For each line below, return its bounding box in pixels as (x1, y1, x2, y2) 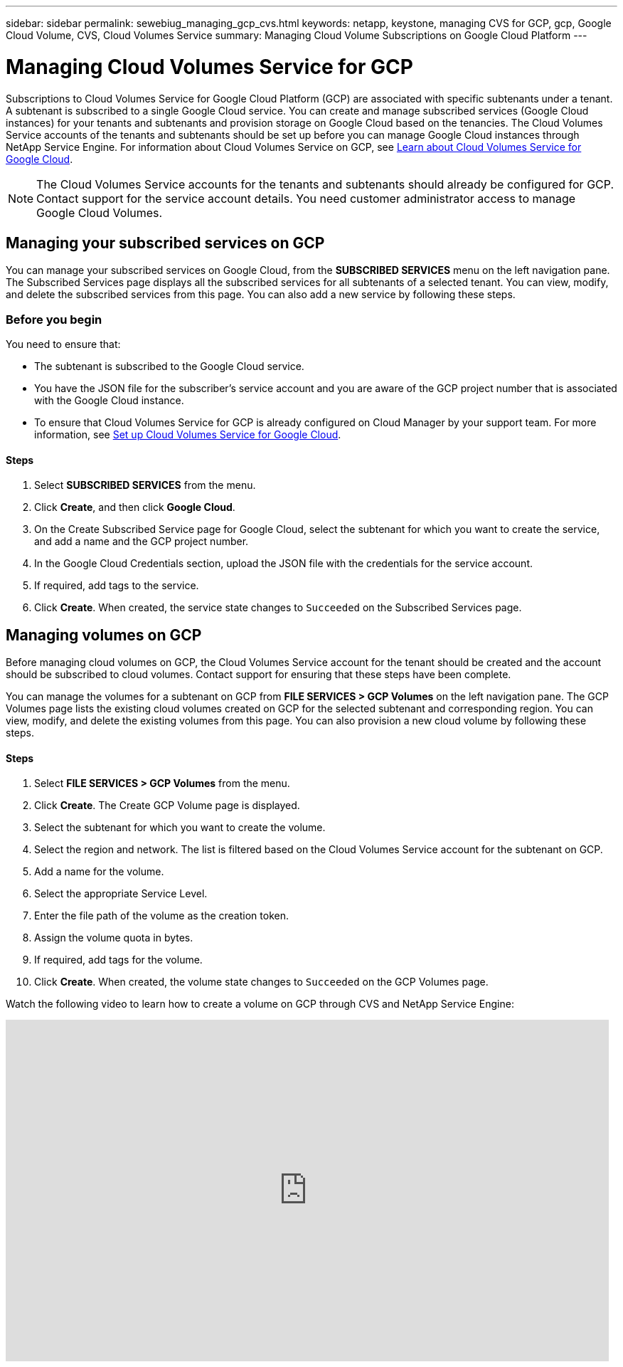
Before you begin (6, 312, 102, 327)
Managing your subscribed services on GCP (6, 233, 325, 252)
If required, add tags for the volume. (34, 954, 203, 966)
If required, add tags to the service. (34, 579, 199, 592)
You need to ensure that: (6, 338, 121, 351)
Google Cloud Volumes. (36, 205, 163, 220)
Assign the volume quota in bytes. (34, 931, 193, 944)
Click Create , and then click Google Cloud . (34, 501, 235, 514)
